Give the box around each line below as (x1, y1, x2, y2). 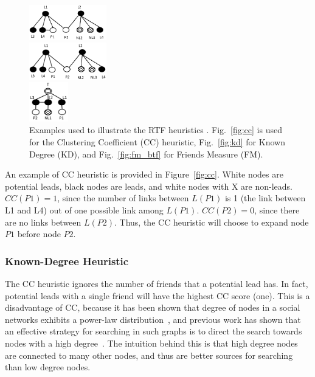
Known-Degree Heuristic (5, 253, 129, 268)
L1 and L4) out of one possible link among (5, 204, 164, 216)
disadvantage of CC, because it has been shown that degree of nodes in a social (5, 301, 300, 314)
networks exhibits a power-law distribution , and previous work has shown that (5, 313, 301, 325)
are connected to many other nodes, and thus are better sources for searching (5, 348, 293, 361)
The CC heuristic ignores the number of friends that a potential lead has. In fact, (5, 277, 308, 290)
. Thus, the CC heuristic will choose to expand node (114, 215, 309, 228)
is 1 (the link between (224, 192, 306, 204)
